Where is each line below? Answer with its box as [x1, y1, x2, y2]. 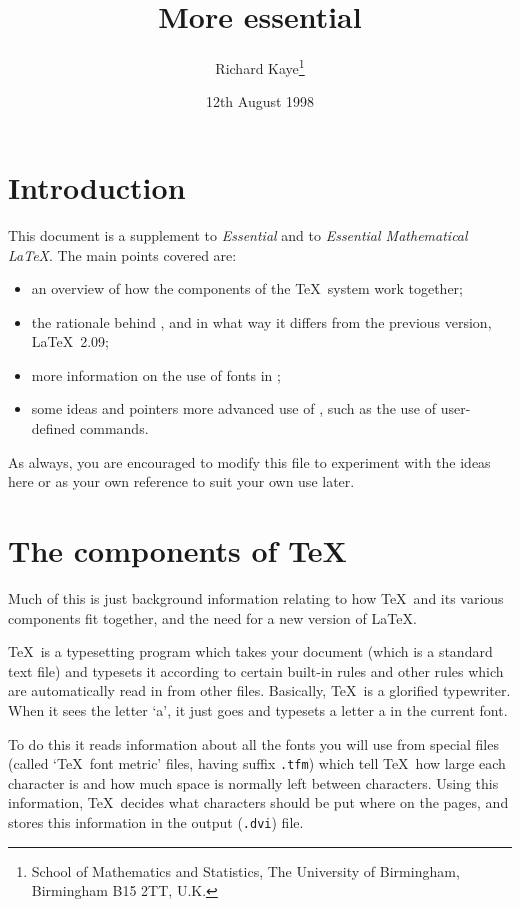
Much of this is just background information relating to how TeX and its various [8, 587, 504, 608]
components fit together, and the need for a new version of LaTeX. [8, 607, 417, 628]
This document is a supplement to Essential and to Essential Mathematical [8, 224, 468, 245]
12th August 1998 [205, 91, 315, 112]
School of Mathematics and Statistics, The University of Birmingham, [31, 860, 460, 881]
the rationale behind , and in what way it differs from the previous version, [31, 311, 492, 332]
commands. [80, 418, 149, 439]
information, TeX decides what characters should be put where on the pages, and [8, 792, 509, 813]
